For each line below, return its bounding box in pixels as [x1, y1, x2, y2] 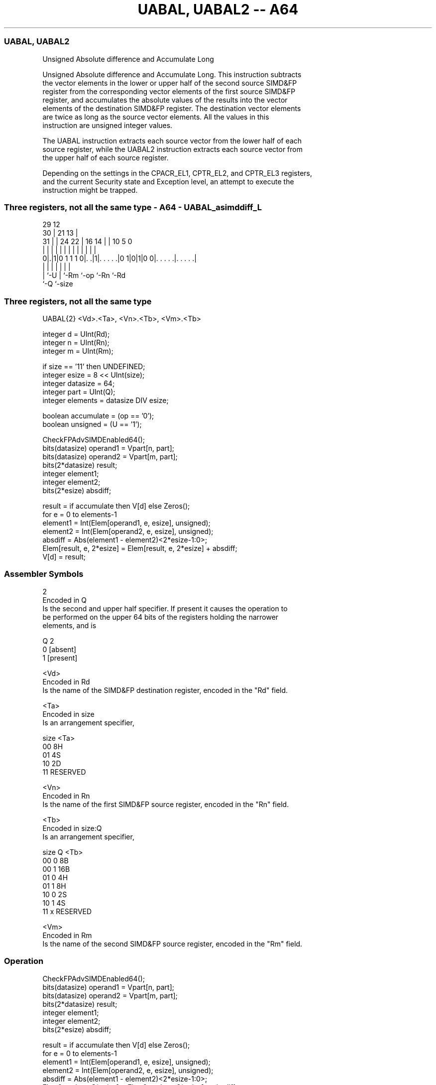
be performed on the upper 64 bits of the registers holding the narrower [42, 612, 279, 621]
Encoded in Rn [42, 791, 90, 800]
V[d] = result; [42, 552, 86, 561]
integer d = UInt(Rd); [42, 330, 110, 338]
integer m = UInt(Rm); [42, 347, 113, 355]
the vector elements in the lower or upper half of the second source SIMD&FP [42, 78, 297, 87]
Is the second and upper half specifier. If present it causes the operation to [42, 604, 288, 613]
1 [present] [42, 653, 78, 662]
